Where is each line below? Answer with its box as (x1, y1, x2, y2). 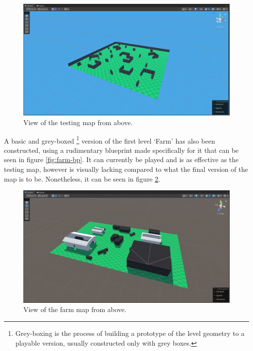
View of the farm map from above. (23, 304, 126, 314)
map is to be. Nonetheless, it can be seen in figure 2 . (4, 173, 161, 184)
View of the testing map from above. (23, 117, 133, 127)
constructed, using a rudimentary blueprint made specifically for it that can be (4, 145, 239, 155)
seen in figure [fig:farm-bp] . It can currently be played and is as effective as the (4, 154, 239, 165)
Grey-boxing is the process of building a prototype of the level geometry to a (15, 328, 245, 338)
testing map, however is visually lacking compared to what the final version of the (4, 164, 248, 174)
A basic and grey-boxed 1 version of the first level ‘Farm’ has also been (4, 134, 215, 146)
